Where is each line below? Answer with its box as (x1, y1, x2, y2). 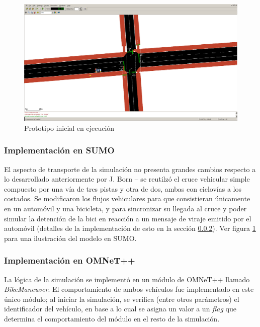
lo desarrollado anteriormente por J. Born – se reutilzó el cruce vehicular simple (4, 174, 250, 184)
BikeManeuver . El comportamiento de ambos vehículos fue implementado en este (4, 284, 254, 294)
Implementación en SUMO (4, 144, 115, 156)
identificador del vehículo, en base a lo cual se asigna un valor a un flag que (4, 303, 236, 314)
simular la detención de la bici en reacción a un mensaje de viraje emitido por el (4, 213, 251, 223)
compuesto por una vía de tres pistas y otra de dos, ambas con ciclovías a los (4, 183, 242, 194)
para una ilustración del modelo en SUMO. (4, 232, 137, 243)
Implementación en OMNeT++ (4, 254, 135, 267)
